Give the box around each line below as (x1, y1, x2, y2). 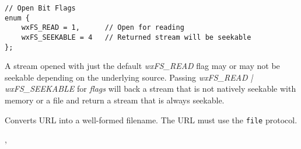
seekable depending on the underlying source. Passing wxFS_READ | (5, 71, 253, 83)
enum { (5, 13, 30, 22)
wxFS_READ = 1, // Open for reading (21, 23, 184, 32)
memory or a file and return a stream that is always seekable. (5, 94, 225, 106)
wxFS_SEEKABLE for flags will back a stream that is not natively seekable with (5, 82, 296, 95)
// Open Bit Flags (5, 4, 76, 12)
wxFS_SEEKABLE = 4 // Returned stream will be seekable (21, 33, 251, 41)
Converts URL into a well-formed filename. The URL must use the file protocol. (5, 113, 297, 126)
